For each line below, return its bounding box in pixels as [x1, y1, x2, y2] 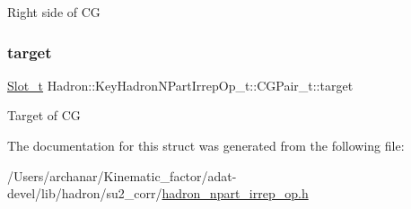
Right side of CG [7, 3, 101, 21]
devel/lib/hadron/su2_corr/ [7, 184, 162, 203]
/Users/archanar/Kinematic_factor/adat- [7, 166, 237, 185]
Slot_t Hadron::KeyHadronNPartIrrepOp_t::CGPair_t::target [7, 75, 354, 94]
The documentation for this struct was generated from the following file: [7, 136, 405, 154]
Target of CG [7, 106, 81, 125]
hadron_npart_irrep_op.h [162, 184, 309, 203]
